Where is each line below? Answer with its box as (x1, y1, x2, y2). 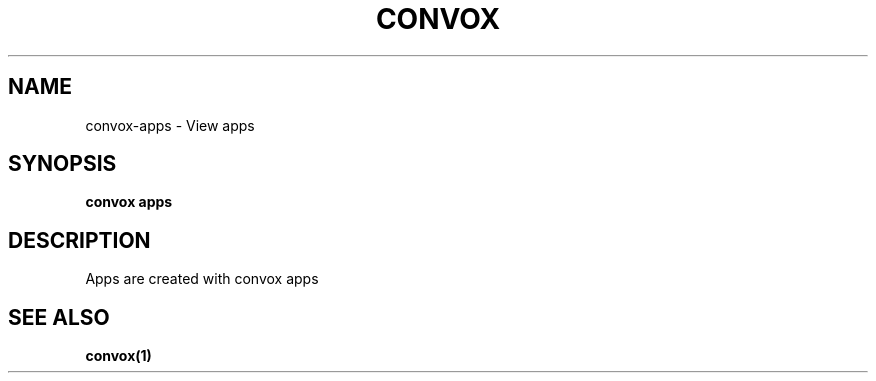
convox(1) (85, 347, 152, 365)
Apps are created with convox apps (85, 270, 319, 288)
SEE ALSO (8, 304, 110, 330)
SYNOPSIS (8, 151, 117, 177)
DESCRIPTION (8, 227, 151, 253)
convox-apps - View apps (85, 116, 255, 134)
